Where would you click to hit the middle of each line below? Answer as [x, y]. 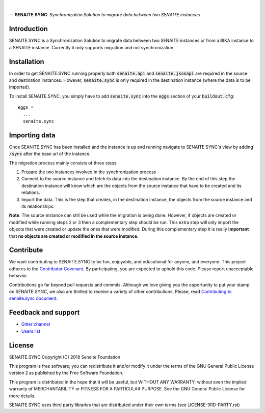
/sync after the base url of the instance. [50, 154]
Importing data [32, 135]
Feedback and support [44, 313]
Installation [26, 62]
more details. [22, 396]
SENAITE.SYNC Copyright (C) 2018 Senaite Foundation [65, 357]
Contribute [26, 250]
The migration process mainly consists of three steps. [63, 163]
